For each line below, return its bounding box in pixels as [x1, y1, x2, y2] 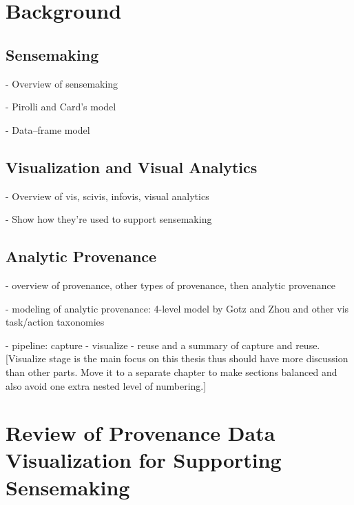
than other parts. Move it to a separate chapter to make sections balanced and [6, 364, 337, 379]
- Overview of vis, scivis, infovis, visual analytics [6, 188, 209, 203]
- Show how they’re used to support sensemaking [6, 212, 212, 226]
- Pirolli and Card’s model [6, 99, 116, 114]
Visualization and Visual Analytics [6, 156, 258, 177]
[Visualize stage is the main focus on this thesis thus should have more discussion [6, 351, 348, 366]
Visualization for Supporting [6, 446, 282, 474]
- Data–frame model [6, 122, 90, 137]
